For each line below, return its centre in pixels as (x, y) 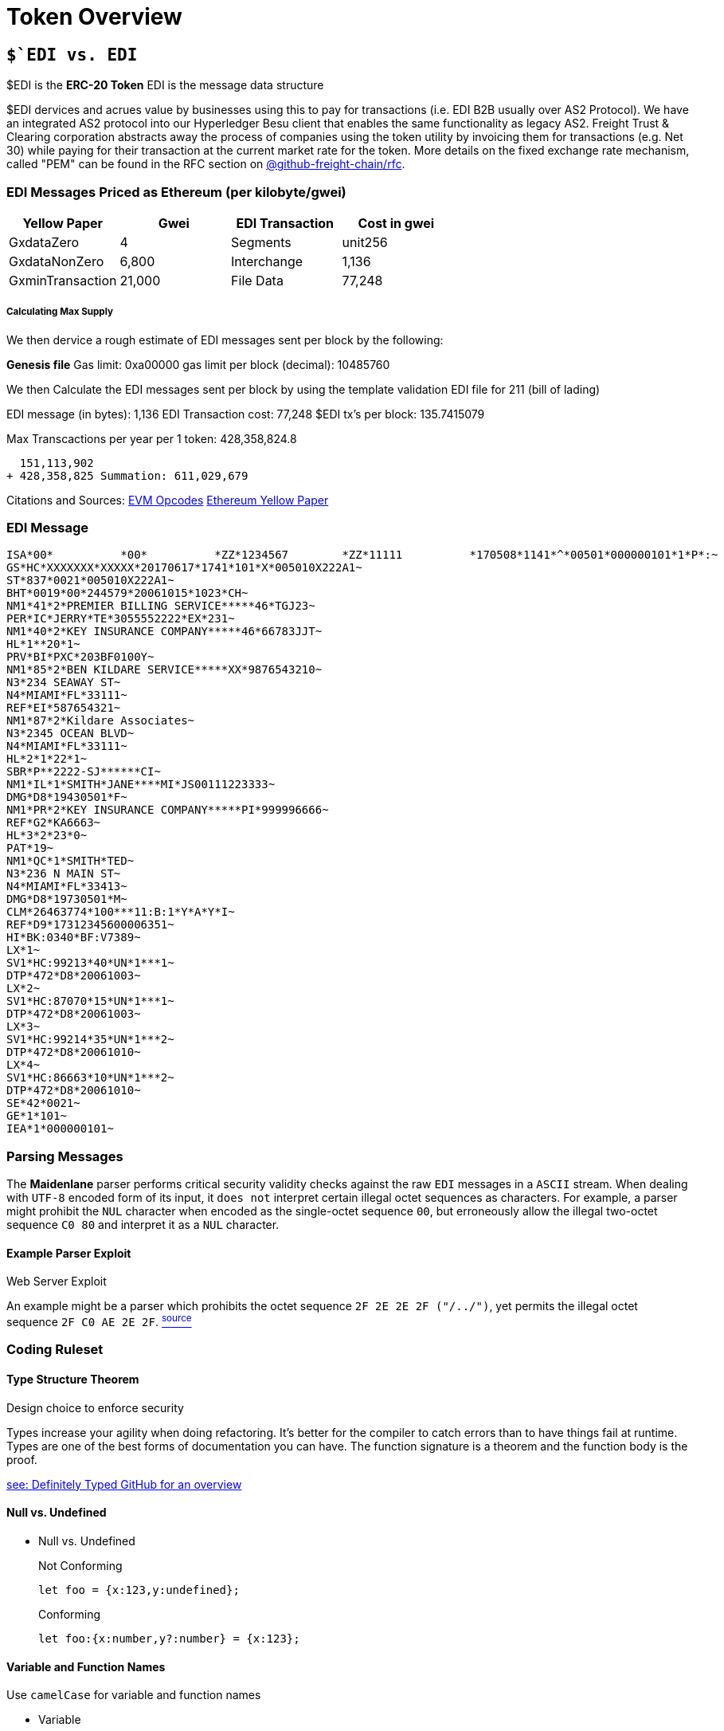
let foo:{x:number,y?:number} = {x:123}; (169, 1638)
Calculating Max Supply (60, 312)
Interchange (267, 261)
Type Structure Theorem (73, 1380)
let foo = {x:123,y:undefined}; (139, 1590)
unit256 (365, 242)
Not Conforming (80, 1565)
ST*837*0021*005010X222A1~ (90, 581)
